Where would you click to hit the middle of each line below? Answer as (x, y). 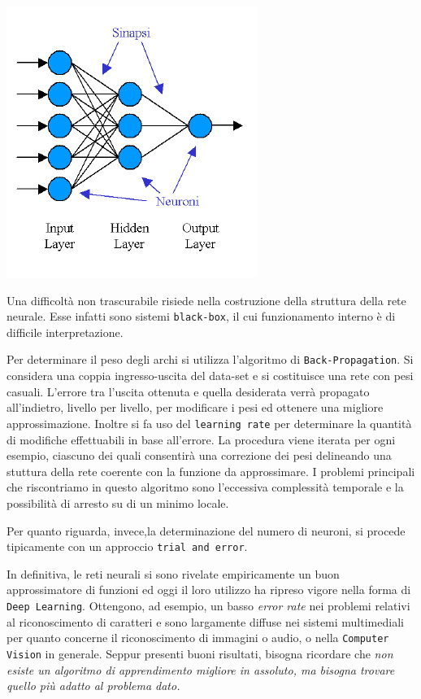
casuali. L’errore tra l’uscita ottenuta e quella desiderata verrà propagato (188, 391)
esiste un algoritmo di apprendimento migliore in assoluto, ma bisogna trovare (201, 669)
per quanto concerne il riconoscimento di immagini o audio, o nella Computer (198, 638)
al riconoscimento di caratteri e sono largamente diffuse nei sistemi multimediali (205, 621)
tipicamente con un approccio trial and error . (127, 546)
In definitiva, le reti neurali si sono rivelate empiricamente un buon (173, 573)
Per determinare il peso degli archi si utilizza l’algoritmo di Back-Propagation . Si (210, 359)
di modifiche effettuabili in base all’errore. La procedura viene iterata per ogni (201, 439)
